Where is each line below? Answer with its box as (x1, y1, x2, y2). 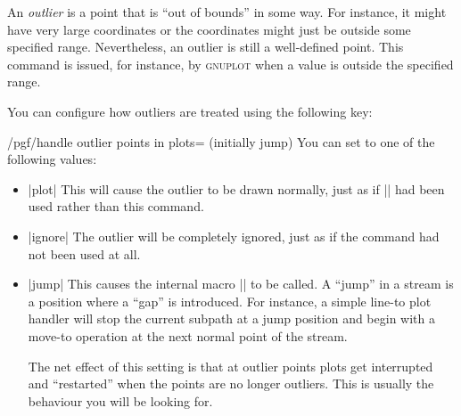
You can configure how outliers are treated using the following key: (7, 102, 373, 120)
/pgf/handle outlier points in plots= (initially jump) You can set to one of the (7, 132, 435, 151)
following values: (7, 150, 97, 168)
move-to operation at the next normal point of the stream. (28, 326, 348, 345)
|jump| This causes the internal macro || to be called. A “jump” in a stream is (28, 274, 454, 293)
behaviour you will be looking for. (28, 391, 213, 410)
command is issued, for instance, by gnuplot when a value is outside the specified (7, 54, 454, 73)
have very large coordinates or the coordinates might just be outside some (7, 20, 411, 38)
